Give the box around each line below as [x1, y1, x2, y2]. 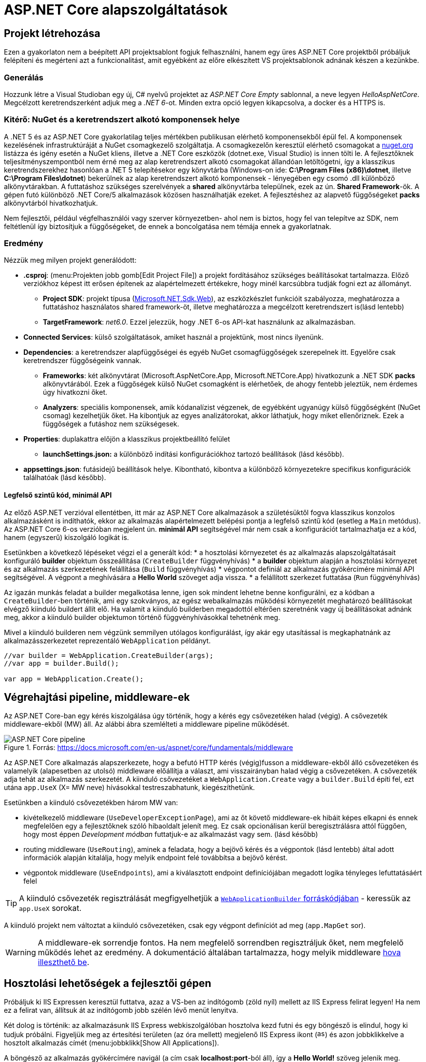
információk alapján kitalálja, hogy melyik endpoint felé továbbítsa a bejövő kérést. [23, 853, 288, 862]
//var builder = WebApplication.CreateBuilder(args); [4, 651, 213, 659]
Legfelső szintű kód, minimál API [4, 491, 112, 500]
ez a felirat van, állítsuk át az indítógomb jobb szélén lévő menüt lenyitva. [4, 1006, 238, 1015]
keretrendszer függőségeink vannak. [23, 356, 142, 365]
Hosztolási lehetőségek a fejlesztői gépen [4, 977, 212, 989]
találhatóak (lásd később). [23, 473, 106, 482]
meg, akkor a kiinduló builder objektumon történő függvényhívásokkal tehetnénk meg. [4, 613, 280, 621]
